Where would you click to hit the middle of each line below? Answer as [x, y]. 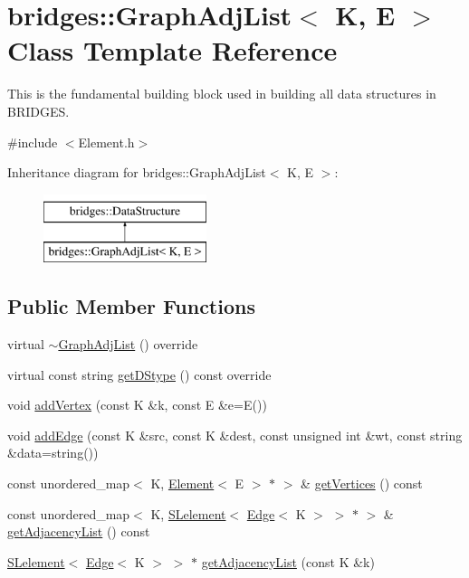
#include [33, 142]
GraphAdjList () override [128, 344]
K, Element [182, 483]
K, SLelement [188, 513]
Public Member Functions [131, 306]
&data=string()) [53, 453]
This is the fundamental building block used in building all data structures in [222, 94]
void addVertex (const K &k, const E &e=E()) [137, 405]
